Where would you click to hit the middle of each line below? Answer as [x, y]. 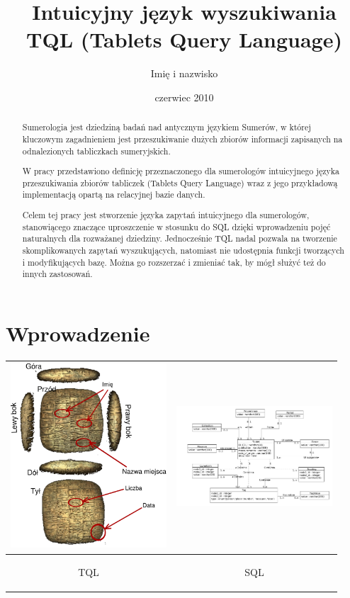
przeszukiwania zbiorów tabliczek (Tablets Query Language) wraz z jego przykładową [180, 182]
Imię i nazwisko [184, 73]
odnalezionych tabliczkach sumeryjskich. [96, 151]
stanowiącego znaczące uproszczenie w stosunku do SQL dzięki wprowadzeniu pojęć [176, 226]
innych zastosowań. [57, 274]
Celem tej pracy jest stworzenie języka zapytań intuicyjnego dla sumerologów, [166, 215]
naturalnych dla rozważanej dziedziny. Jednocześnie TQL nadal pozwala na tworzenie [180, 238]
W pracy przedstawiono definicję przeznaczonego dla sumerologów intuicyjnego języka [181, 171]
